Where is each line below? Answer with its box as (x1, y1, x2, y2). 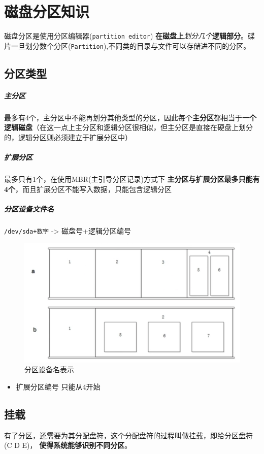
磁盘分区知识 (4, 1, 90, 22)
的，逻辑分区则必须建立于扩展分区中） (4, 132, 132, 142)
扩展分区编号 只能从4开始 (16, 381, 101, 392)
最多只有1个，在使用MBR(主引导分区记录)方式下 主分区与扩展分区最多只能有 (4, 174, 260, 184)
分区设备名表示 (24, 364, 74, 375)
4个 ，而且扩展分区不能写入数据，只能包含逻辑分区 (4, 183, 172, 194)
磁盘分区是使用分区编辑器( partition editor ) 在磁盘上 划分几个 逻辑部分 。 (4, 30, 248, 41)
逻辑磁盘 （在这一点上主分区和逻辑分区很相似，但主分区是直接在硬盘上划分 (4, 122, 253, 133)
